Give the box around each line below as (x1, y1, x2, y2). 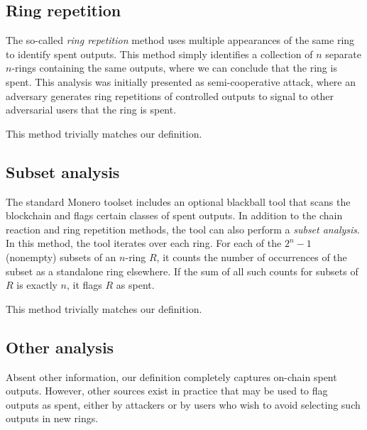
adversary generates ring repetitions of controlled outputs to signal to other (6, 88, 334, 103)
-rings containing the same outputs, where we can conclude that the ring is (11, 60, 337, 75)
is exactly (16, 277, 57, 292)
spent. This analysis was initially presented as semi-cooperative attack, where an (6, 74, 356, 89)
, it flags (67, 277, 102, 292)
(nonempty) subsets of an (6, 249, 116, 264)
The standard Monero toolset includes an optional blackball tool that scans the (6, 194, 351, 209)
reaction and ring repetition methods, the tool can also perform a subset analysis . (6, 221, 360, 236)
